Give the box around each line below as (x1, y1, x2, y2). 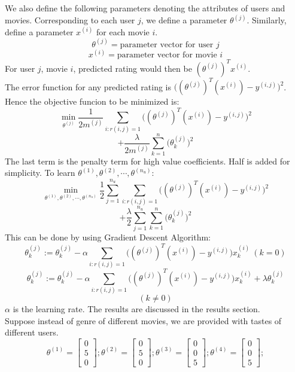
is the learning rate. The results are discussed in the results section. (13, 303, 260, 315)
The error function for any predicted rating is (5, 80, 172, 93)
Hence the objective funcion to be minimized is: (5, 95, 180, 108)
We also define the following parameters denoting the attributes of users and (5, 2, 285, 14)
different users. (5, 326, 59, 339)
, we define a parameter (141, 14, 227, 26)
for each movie (96, 25, 150, 38)
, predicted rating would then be (73, 62, 192, 74)
